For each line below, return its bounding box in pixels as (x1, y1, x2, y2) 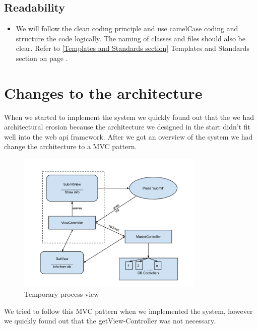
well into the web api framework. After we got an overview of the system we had (4, 131, 253, 142)
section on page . (16, 52, 68, 63)
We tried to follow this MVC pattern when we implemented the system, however (4, 305, 253, 316)
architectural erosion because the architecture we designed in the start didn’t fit (4, 121, 250, 132)
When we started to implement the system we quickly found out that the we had (4, 111, 254, 122)
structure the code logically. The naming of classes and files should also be (16, 33, 246, 43)
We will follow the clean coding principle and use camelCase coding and (16, 23, 238, 34)
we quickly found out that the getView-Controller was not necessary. (4, 315, 216, 326)
